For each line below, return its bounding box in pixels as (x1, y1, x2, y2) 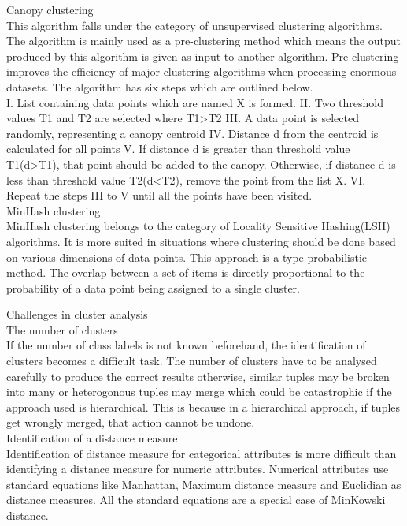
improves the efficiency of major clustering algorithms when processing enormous (6, 63, 397, 80)
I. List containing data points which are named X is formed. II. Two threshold (6, 94, 383, 110)
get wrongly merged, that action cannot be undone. (6, 414, 255, 431)
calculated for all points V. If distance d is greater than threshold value (6, 140, 350, 157)
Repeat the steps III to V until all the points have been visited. (6, 187, 313, 203)
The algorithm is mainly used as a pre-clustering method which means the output (6, 32, 401, 49)
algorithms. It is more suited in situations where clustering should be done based (6, 233, 396, 249)
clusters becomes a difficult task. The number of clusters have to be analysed (6, 353, 377, 369)
